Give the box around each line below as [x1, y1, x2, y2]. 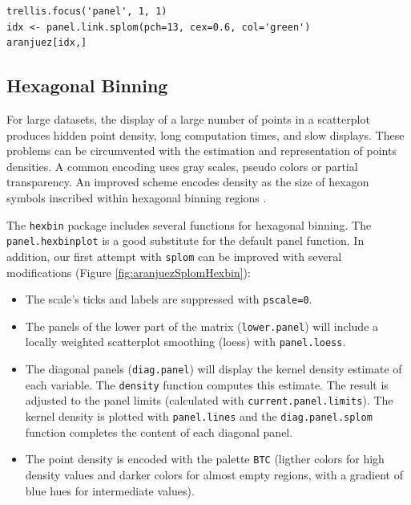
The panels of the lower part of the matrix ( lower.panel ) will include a [25, 317, 379, 334]
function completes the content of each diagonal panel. [25, 423, 293, 440]
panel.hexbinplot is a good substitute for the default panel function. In [6, 232, 365, 249]
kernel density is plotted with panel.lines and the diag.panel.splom [25, 408, 373, 425]
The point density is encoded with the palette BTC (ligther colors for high [25, 450, 385, 467]
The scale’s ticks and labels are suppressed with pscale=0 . [25, 291, 312, 307]
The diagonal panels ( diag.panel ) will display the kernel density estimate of [25, 360, 402, 377]
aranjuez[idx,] [6, 37, 87, 49]
